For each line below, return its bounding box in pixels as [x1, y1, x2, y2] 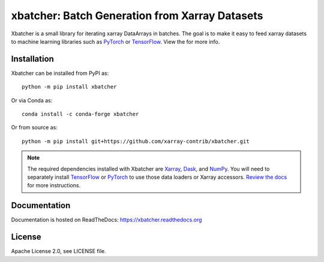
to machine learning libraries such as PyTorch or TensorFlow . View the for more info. [11, 38, 220, 45]
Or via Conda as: [11, 96, 53, 104]
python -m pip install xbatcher [22, 84, 117, 90]
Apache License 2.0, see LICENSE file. [11, 248, 106, 255]
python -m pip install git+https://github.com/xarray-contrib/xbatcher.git [22, 138, 250, 145]
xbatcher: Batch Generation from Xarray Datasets [11, 9, 263, 22]
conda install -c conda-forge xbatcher [22, 111, 139, 118]
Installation [11, 54, 54, 64]
